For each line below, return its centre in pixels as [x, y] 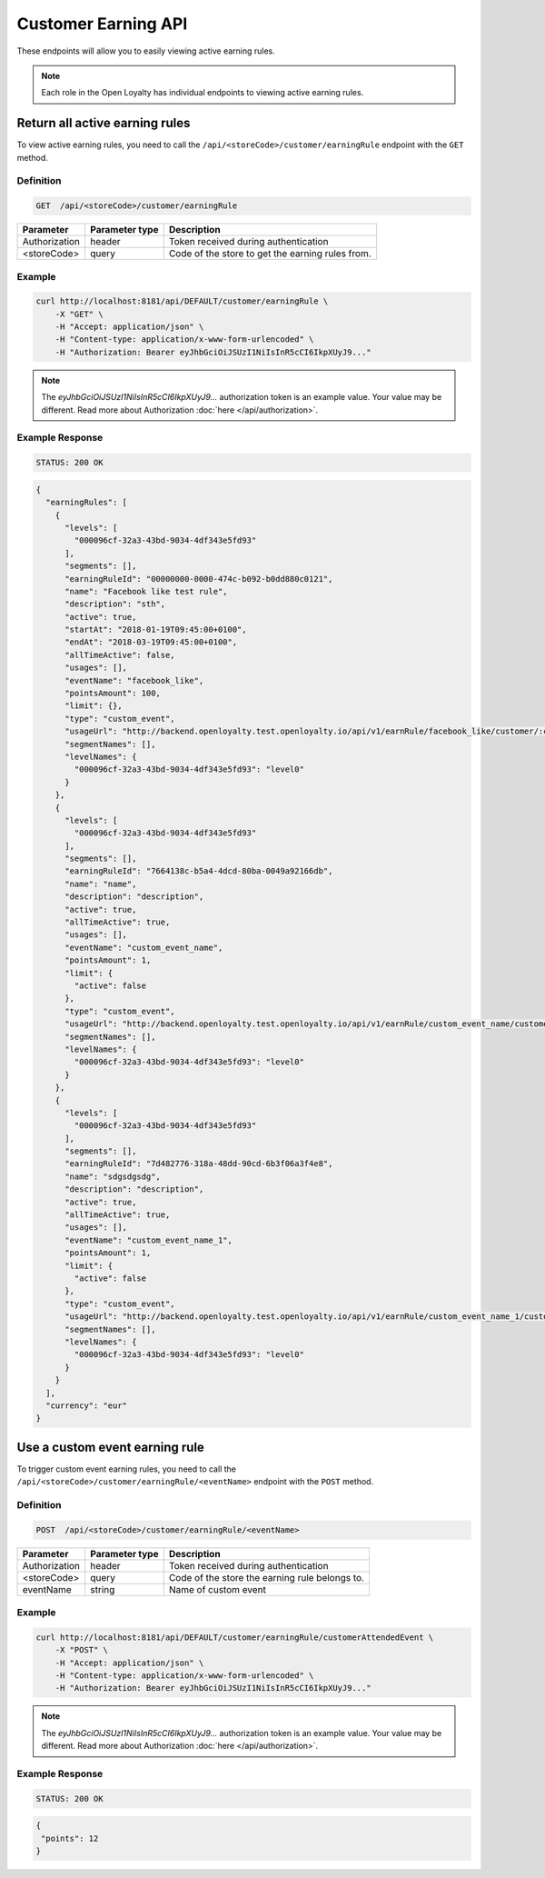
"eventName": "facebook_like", [134, 680]
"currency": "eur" [86, 1405]
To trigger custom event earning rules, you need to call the [126, 1469]
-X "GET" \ [79, 314]
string [103, 1589]
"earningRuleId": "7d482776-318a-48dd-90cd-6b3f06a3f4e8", [199, 1164]
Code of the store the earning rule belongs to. [267, 1577]
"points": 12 [70, 1838]
